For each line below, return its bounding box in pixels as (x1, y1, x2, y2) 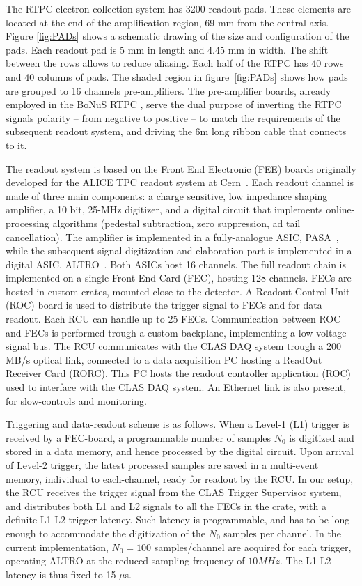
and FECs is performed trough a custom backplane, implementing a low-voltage (6, 325, 347, 339)
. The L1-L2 (280, 553, 331, 568)
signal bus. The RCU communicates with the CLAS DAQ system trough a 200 (6, 339, 342, 353)
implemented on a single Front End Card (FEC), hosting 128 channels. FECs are (6, 270, 352, 285)
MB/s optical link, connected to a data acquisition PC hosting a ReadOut (6, 352, 322, 367)
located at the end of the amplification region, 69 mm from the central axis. (6, 15, 329, 29)
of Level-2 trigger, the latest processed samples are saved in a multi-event (6, 458, 319, 472)
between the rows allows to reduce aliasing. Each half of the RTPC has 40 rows (6, 56, 344, 70)
